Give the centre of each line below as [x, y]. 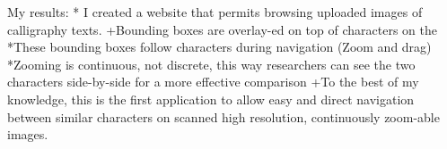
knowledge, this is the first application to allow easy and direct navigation [211, 99]
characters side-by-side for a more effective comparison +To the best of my [213, 82]
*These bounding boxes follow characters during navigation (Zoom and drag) [219, 47]
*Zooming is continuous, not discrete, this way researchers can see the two [211, 64]
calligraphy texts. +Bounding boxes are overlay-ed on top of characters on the [222, 29]
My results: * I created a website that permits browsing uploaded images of [215, 12]
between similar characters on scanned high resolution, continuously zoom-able [223, 116]
